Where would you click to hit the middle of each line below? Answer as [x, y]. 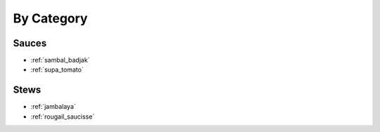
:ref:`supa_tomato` [57, 70]
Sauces [30, 43]
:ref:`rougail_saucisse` [63, 117]
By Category [50, 18]
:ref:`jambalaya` [53, 107]
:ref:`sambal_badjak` [60, 60]
